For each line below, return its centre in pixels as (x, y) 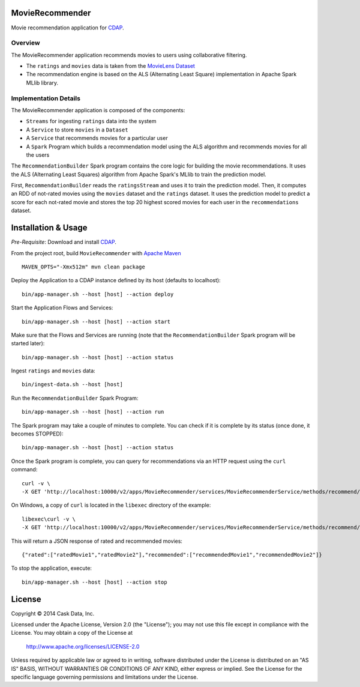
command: (24, 470)
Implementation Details (46, 98)
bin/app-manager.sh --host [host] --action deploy (98, 294)
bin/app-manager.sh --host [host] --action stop (94, 582)
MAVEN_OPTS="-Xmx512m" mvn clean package (83, 267)
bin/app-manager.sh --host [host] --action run (93, 412)
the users (38, 155)
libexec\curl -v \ (49, 519)
